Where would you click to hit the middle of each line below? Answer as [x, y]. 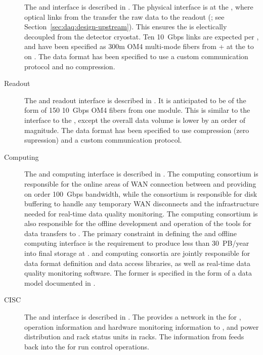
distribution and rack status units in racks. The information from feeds [134, 337]
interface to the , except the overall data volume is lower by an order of [135, 120]
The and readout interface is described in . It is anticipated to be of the [135, 100]
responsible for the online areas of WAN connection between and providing [140, 183]
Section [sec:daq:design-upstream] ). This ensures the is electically [126, 27]
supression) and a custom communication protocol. [103, 140]
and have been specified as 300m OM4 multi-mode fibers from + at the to [139, 46]
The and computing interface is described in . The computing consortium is [141, 174]
